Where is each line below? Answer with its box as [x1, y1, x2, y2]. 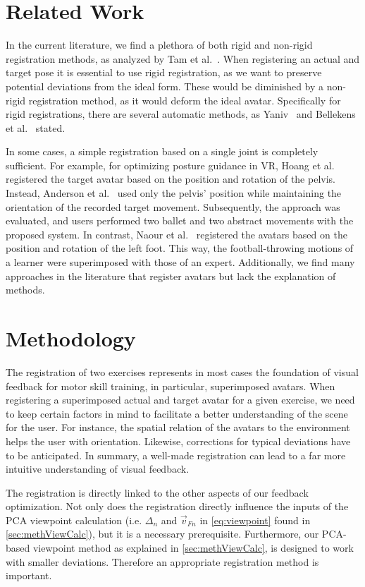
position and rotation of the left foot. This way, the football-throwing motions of [6, 241, 354, 255]
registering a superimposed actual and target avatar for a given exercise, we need [6, 392, 355, 407]
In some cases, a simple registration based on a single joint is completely [6, 144, 318, 159]
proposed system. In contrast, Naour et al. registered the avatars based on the [6, 226, 347, 241]
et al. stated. [6, 120, 66, 135]
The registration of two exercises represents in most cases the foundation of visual [6, 364, 359, 379]
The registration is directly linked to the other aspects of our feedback [6, 485, 309, 500]
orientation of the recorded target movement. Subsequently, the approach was [6, 199, 340, 214]
